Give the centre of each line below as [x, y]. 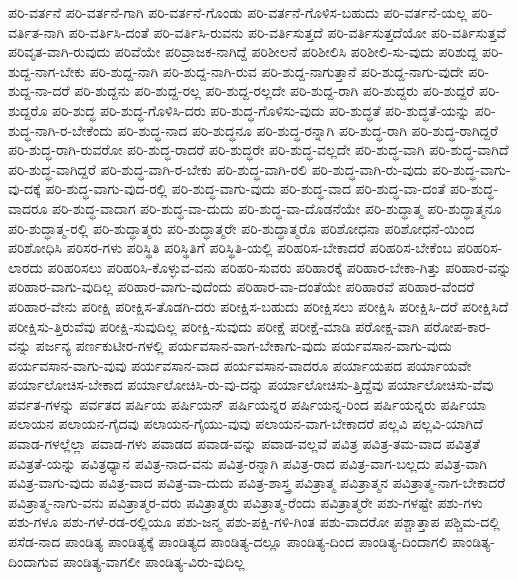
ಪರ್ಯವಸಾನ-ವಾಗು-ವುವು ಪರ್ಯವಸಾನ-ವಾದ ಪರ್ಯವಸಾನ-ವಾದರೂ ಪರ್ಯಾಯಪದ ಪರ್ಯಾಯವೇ [240, 364]
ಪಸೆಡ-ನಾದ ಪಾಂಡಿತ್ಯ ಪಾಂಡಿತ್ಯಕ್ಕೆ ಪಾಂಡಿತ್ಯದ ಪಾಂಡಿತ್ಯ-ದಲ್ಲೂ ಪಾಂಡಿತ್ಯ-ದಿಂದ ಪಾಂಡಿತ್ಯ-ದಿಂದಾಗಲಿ [228, 541]
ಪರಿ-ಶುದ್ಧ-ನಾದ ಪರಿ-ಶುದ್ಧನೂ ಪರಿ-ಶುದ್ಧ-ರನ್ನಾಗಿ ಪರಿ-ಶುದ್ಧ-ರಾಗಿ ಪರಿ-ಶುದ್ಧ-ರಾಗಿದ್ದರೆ [307, 129]
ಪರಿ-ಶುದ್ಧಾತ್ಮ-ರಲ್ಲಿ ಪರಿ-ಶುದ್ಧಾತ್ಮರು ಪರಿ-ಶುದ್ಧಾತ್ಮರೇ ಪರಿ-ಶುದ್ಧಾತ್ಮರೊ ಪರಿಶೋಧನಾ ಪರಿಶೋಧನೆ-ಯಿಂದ [241, 227]
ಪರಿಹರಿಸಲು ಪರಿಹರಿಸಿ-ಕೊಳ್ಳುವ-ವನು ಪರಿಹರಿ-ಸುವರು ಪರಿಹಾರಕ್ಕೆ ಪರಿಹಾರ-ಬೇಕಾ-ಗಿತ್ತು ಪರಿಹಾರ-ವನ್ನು [279, 266]
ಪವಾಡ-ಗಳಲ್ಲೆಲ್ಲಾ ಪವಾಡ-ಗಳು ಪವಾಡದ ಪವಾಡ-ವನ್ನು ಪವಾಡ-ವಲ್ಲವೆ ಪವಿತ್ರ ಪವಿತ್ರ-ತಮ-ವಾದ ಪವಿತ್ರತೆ [244, 443]
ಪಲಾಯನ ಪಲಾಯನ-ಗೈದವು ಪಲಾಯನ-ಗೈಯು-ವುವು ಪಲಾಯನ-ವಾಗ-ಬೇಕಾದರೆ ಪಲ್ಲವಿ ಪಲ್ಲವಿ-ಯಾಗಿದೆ [245, 423]
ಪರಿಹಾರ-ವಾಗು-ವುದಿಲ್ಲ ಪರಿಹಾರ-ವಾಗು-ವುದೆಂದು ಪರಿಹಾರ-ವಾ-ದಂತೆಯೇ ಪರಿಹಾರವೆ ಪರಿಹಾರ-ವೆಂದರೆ [241, 286]
